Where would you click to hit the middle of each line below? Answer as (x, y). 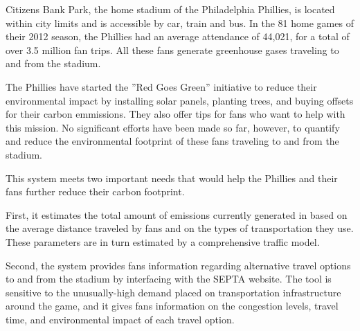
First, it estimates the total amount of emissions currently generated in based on (177, 214)
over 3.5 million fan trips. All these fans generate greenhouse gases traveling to (172, 50)
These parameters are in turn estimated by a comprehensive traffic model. (163, 241)
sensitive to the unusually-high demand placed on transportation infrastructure (173, 292)
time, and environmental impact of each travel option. (120, 319)
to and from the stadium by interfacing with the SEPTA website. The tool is (169, 279)
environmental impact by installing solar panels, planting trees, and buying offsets (180, 100)
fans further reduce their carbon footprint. (95, 191)
